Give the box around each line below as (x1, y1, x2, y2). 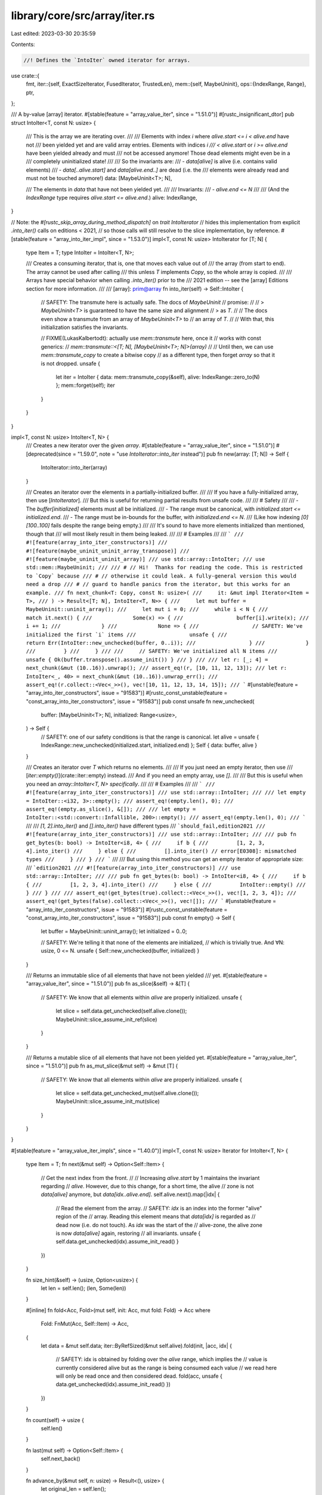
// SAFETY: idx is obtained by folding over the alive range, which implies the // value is (55, 1356, 268, 1363)
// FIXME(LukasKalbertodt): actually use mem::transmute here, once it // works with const (41, 335, 262, 342)
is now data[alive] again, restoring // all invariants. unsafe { (55, 1229, 201, 1237)
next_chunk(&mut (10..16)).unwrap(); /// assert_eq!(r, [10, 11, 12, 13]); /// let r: (26, 664, 287, 672)
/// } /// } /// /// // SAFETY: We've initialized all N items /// (26, 648, 278, 655)
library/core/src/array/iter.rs (11, 9, 155, 22)
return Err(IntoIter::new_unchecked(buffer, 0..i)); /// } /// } (26, 639, 309, 646)
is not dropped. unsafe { (41, 359, 101, 367)
